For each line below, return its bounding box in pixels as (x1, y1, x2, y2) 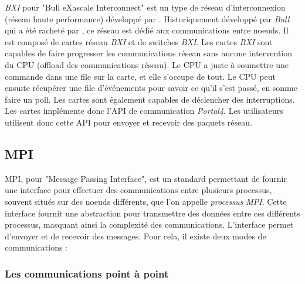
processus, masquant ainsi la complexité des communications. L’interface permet (5, 218, 294, 231)
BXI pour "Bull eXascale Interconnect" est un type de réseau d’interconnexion (5, 1, 286, 13)
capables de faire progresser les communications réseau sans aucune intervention (5, 47, 293, 59)
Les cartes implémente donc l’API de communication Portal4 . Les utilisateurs (5, 104, 283, 117)
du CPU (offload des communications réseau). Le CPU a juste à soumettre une (5, 58, 289, 70)
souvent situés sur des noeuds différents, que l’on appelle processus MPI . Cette (5, 195, 287, 207)
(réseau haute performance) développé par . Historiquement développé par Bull (5, 12, 290, 25)
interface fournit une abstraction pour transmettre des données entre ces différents (5, 207, 300, 219)
